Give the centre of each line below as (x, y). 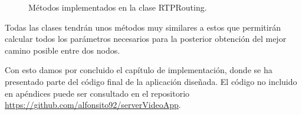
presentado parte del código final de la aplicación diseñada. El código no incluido (151, 81)
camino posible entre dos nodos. (63, 50)
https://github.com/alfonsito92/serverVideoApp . (93, 105)
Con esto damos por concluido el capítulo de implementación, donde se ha (139, 70)
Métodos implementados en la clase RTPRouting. (118, 7)
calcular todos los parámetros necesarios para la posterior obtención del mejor (146, 39)
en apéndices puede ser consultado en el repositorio (97, 93)
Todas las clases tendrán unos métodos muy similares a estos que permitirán (143, 27)
